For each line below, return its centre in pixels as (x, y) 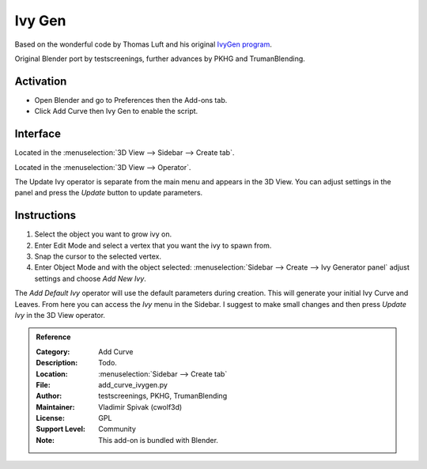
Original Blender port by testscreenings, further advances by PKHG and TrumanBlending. (160, 59)
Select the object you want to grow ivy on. (103, 234)
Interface (38, 134)
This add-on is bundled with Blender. (159, 440)
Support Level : (61, 429)
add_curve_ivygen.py (133, 384)
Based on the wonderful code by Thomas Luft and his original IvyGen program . (143, 44)
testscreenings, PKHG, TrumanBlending (163, 396)
